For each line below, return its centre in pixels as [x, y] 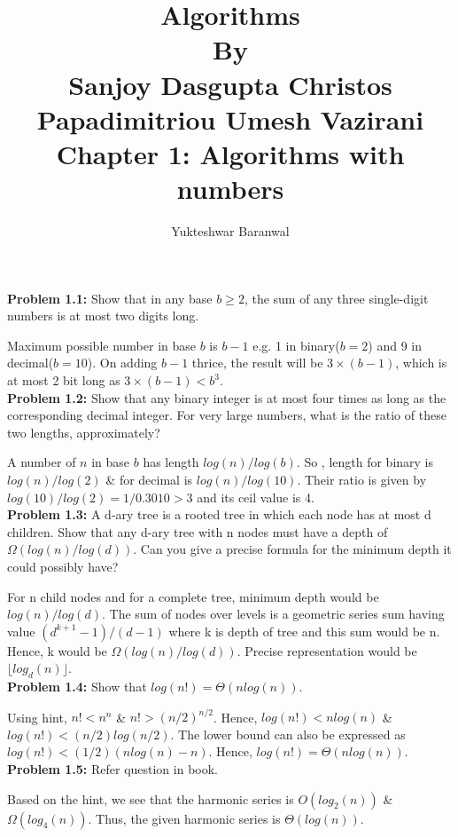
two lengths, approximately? [84, 432]
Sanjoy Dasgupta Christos [230, 84]
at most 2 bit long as [64, 380]
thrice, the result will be [257, 363]
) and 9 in [395, 345]
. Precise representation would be [327, 650]
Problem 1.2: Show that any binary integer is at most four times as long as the [227, 397]
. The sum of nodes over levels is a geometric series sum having [273, 614]
